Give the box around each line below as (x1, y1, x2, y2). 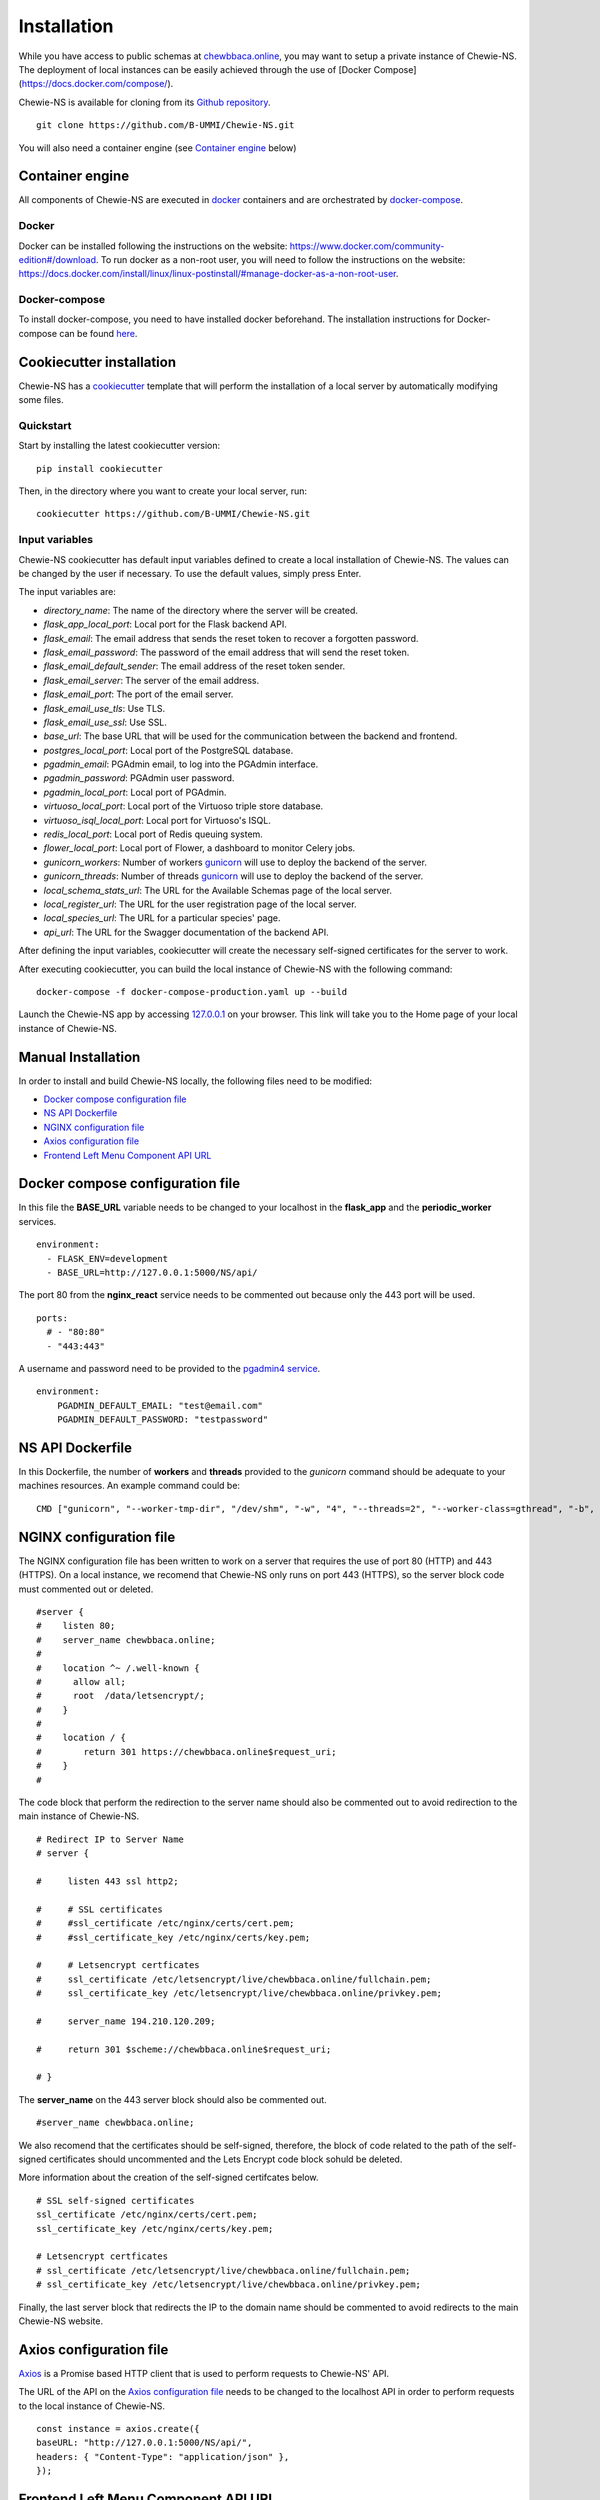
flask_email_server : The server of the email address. (43, 674, 260, 686)
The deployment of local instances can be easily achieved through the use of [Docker (18, 63, 372, 75)
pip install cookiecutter (36, 463, 164, 474)
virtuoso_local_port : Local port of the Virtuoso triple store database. (43, 800, 324, 812)
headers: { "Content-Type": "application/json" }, (36, 2451, 290, 2462)
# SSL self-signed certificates (36, 2195, 195, 2206)
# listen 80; (36, 1620, 116, 1632)
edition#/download (18, 253, 97, 265)
